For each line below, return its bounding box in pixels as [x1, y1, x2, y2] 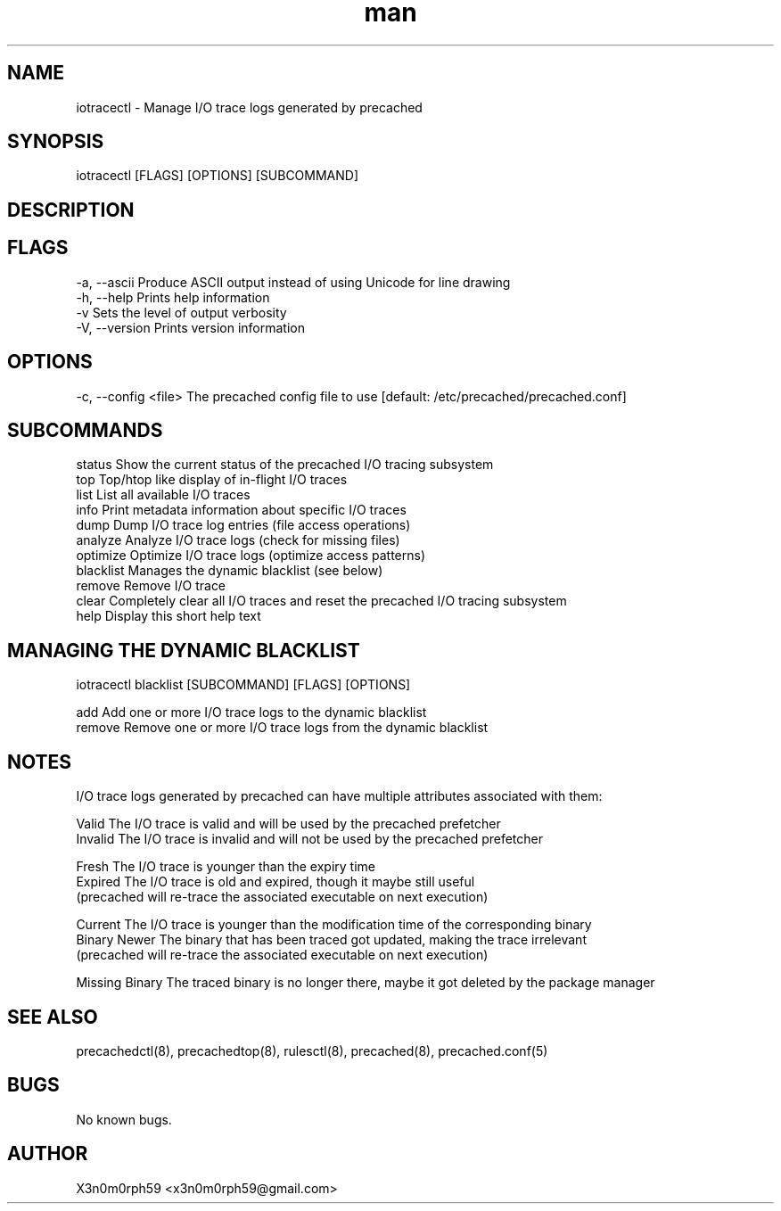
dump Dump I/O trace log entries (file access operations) [76, 517, 411, 533]
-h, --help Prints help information [76, 289, 270, 305]
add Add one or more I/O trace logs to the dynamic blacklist [76, 704, 427, 721]
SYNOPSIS [7, 130, 104, 153]
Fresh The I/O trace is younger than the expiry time [76, 859, 375, 875]
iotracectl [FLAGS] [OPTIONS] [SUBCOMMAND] [76, 168, 359, 184]
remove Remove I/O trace [76, 578, 226, 594]
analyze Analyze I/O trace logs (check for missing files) [76, 532, 400, 548]
